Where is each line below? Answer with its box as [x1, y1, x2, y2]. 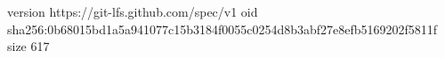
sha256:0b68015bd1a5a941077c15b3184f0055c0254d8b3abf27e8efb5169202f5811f [7, 19, 438, 38]
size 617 [7, 37, 50, 55]
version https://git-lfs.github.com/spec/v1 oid [7, 3, 258, 20]
